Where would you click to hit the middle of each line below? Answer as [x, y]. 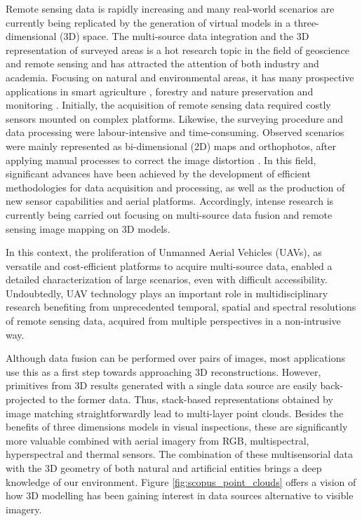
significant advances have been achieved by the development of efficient [158, 174]
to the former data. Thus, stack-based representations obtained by [191, 399]
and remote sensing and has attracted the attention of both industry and [162, 63]
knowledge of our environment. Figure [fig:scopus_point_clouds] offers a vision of [181, 481]
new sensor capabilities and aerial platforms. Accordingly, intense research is [170, 201]
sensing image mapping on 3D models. [88, 228]
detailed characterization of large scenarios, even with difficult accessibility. [167, 279]
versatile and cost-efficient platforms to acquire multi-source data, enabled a [169, 265]
